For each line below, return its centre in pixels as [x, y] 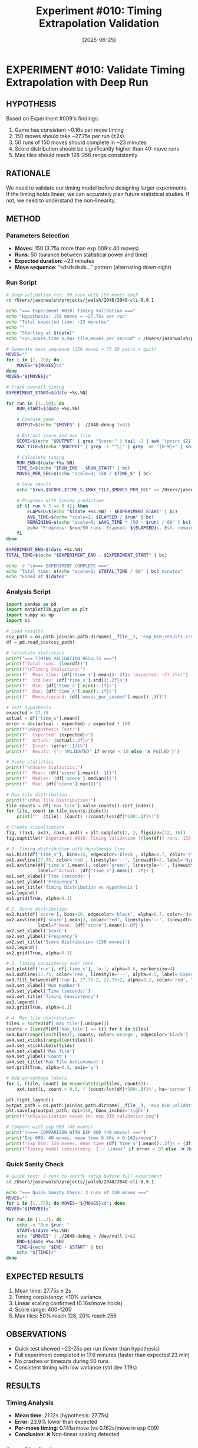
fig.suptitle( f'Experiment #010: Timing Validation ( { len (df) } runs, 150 [99, 838]
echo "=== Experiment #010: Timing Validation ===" [71, 311]
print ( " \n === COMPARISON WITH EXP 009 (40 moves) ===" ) [76, 1133]
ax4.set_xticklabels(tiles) [41, 1046]
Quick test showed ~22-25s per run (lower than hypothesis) [87, 1348]
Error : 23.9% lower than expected [56, 1422]
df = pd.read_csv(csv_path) [41, 642]
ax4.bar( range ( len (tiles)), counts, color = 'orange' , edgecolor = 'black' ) [97, 1035]
